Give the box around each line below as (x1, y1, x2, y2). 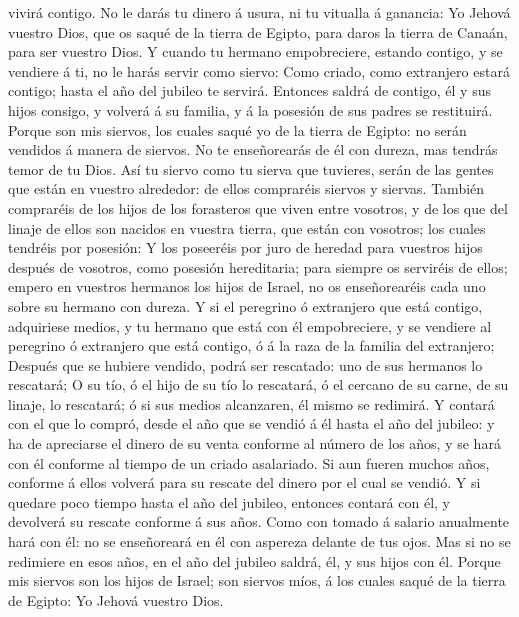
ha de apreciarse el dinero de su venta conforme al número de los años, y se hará (8, 433, 501, 454)
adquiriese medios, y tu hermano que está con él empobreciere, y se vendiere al (8, 315, 492, 336)
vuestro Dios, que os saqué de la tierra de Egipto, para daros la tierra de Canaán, (8, 21, 508, 42)
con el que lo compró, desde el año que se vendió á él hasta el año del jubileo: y (8, 413, 495, 434)
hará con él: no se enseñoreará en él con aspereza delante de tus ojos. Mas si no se (8, 531, 511, 552)
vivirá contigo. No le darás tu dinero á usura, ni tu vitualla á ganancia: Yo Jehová (8, 2, 511, 22)
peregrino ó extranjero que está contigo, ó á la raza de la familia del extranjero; (8, 335, 495, 356)
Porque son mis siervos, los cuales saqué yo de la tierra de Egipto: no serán (8, 119, 467, 140)
